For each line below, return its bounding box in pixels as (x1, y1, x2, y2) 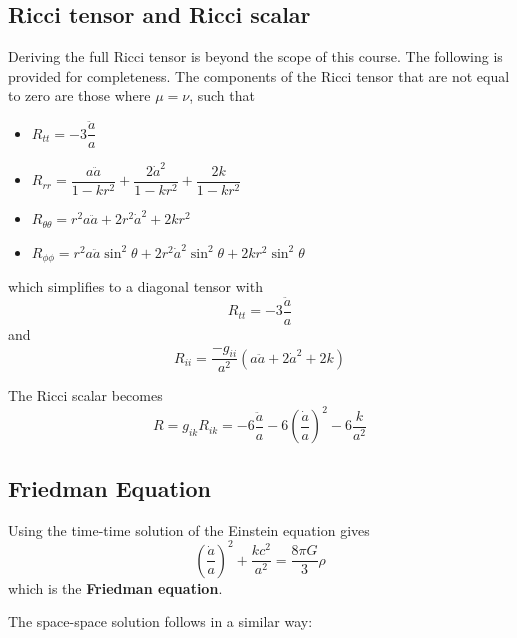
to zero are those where (8, 85, 151, 106)
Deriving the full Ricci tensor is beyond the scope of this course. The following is (8, 46, 503, 67)
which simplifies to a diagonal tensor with (8, 276, 263, 297)
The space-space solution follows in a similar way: (8, 611, 313, 632)
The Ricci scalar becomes (8, 385, 163, 406)
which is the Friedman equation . (8, 577, 223, 598)
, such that (189, 85, 255, 106)
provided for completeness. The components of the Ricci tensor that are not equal (8, 65, 510, 86)
